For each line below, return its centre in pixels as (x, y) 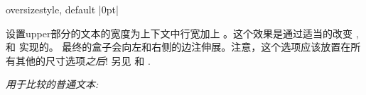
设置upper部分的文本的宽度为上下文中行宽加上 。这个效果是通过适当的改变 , (182, 33)
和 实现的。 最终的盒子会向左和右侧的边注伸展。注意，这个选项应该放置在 (178, 47)
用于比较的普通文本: (52, 84)
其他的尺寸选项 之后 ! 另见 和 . (83, 60)
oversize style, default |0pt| (62, 9)
